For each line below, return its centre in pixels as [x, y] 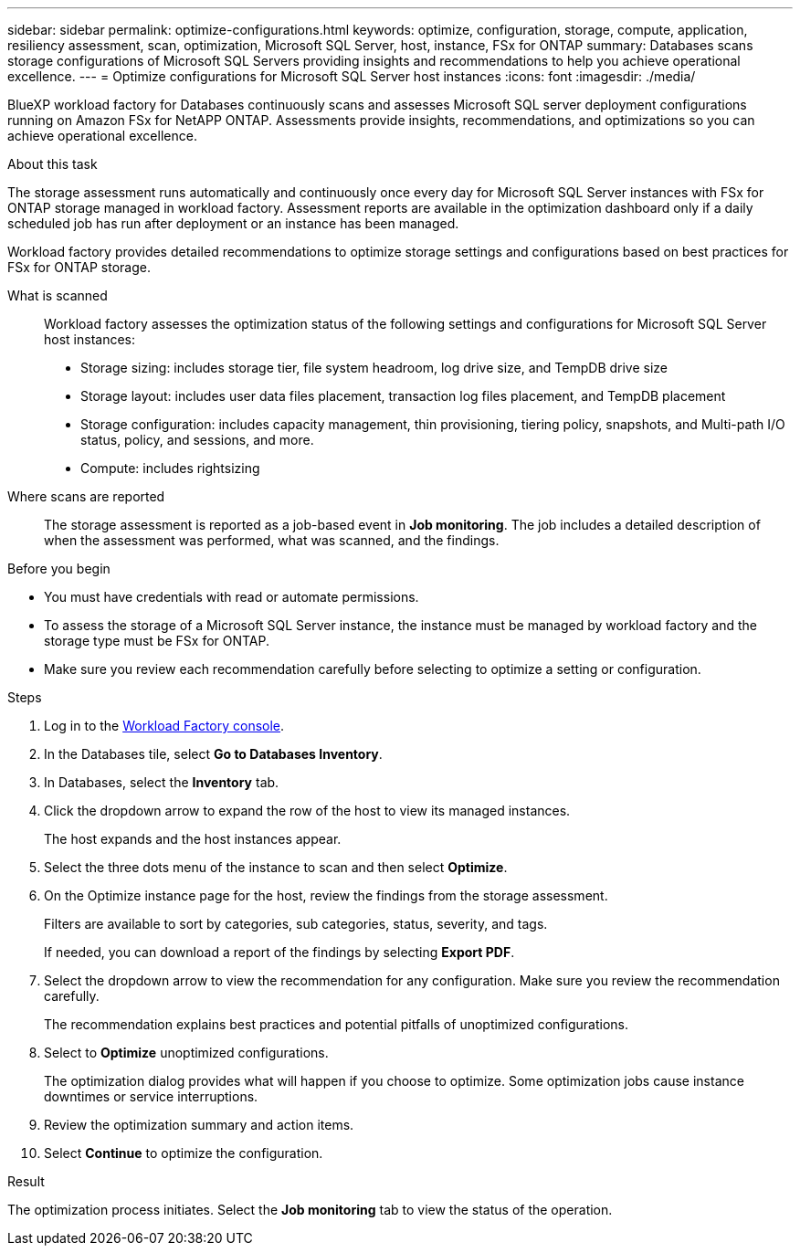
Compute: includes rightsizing [170, 468]
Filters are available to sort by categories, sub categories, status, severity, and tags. [296, 924]
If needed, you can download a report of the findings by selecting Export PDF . [279, 952]
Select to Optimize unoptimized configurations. [186, 1053]
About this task [53, 164]
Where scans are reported [86, 496]
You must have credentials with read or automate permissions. [232, 597]
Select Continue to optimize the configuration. [184, 1153]
